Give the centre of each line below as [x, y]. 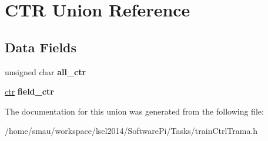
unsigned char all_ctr [46, 71]
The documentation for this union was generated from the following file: [134, 111]
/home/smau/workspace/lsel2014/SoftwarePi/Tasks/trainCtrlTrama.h [131, 131]
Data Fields [41, 47]
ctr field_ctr [29, 91]
